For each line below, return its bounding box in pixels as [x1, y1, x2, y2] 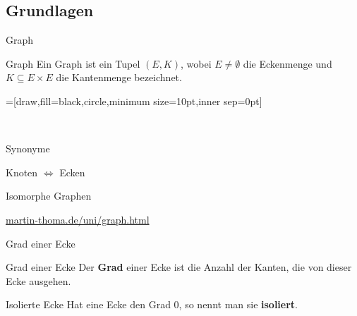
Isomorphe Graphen [6, 188, 92, 203]
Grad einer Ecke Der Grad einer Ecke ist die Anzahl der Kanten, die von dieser [6, 260, 352, 274]
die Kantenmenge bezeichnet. [56, 70, 182, 85]
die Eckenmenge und [243, 56, 332, 71]
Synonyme [6, 141, 50, 156]
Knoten [6, 164, 38, 179]
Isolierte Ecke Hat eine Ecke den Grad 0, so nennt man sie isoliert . [6, 297, 298, 312]
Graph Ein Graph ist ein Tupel [6, 56, 140, 71]
